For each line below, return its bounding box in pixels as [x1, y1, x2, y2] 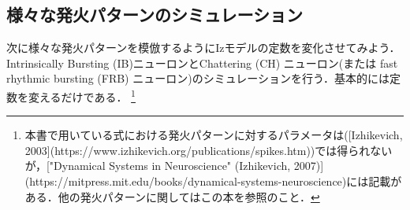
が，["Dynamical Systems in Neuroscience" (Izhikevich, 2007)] [24, 157, 324, 174]
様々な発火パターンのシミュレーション [6, 2, 304, 27]
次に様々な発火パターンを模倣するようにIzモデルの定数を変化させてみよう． [6, 39, 401, 56]
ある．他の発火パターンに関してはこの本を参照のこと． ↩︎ [24, 188, 320, 204]
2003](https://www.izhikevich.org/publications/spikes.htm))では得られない [24, 142, 393, 158]
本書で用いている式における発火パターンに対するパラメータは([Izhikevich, [24, 127, 403, 143]
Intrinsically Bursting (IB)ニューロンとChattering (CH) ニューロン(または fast [6, 54, 398, 71]
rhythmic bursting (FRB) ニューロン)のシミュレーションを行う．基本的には [6, 70, 389, 87]
